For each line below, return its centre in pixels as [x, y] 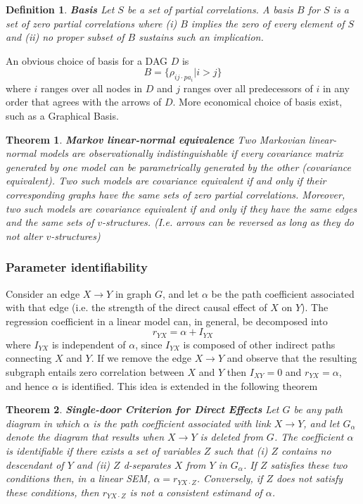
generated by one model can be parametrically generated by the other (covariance [178, 166]
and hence [27, 385]
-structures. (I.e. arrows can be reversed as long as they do [228, 222]
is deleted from [231, 437]
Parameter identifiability [77, 267]
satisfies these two [309, 464]
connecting [29, 358]
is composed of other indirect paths [259, 344]
